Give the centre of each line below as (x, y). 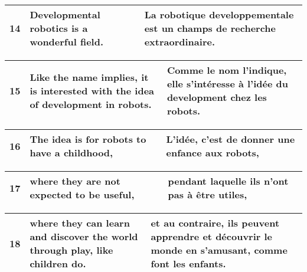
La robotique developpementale (219, 14)
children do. (58, 263)
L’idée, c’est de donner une (231, 139)
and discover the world (84, 236)
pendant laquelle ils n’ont (228, 181)
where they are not (75, 181)
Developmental (65, 14)
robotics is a (59, 28)
